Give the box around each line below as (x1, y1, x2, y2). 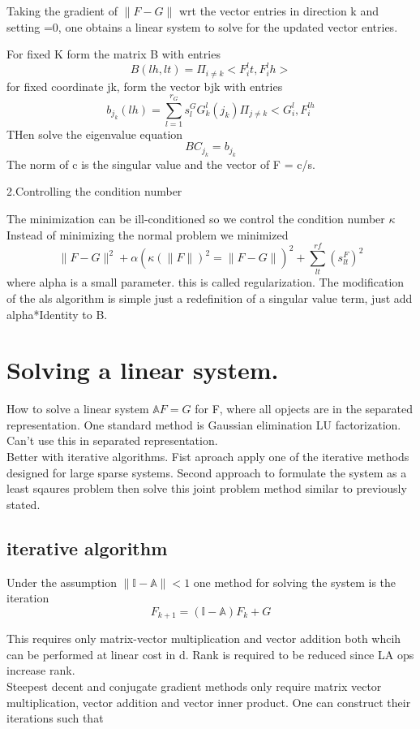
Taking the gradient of (6, 2, 118, 19)
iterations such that (6, 710, 104, 727)
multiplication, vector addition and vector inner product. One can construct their (6, 693, 411, 710)
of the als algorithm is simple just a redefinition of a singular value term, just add (6, 289, 413, 306)
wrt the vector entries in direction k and (178, 2, 379, 19)
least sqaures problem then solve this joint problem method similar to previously (6, 480, 407, 497)
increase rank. (6, 662, 75, 679)
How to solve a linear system (6, 400, 149, 417)
